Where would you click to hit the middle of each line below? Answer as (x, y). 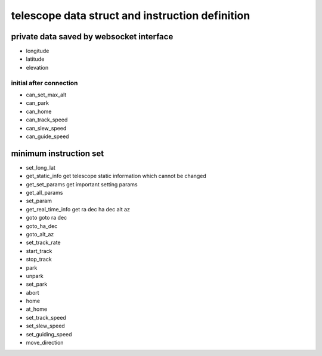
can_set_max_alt (46, 95)
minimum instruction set (58, 153)
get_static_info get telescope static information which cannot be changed (116, 176)
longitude (38, 51)
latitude (35, 59)
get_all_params (44, 193)
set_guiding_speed (49, 334)
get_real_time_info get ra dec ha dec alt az (78, 209)
